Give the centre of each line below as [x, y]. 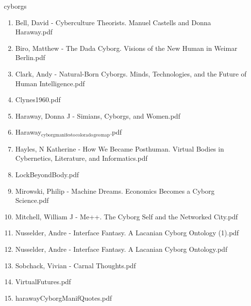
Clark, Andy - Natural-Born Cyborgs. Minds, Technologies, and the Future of [131, 73]
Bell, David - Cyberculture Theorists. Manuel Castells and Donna [113, 22]
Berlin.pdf [30, 57]
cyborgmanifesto [58, 135]
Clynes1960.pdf [38, 99]
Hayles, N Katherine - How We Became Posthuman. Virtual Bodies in [120, 148]
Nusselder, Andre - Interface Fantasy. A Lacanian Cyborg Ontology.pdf [121, 249]
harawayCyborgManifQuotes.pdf [64, 298]
